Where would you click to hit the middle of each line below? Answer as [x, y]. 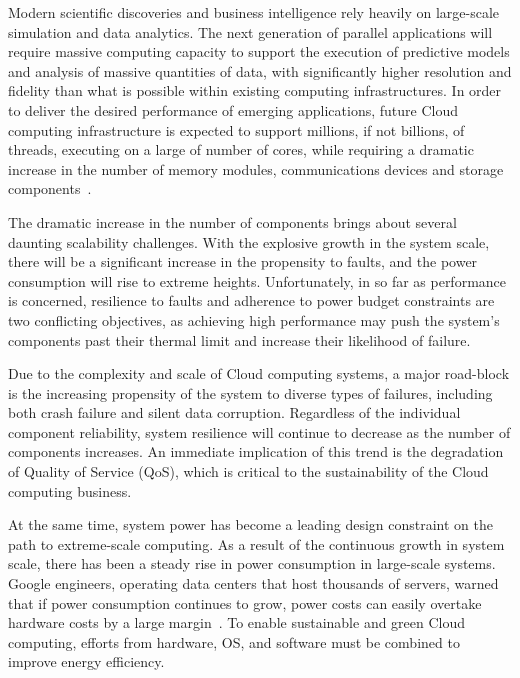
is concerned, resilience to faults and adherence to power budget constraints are [251, 300]
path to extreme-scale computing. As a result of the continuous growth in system [256, 543]
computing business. [70, 490]
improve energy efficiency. [86, 661]
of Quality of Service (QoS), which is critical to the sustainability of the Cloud [248, 471]
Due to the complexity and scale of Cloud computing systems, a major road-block [259, 373]
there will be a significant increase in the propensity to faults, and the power [243, 261]
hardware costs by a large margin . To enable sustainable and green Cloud [237, 622]
